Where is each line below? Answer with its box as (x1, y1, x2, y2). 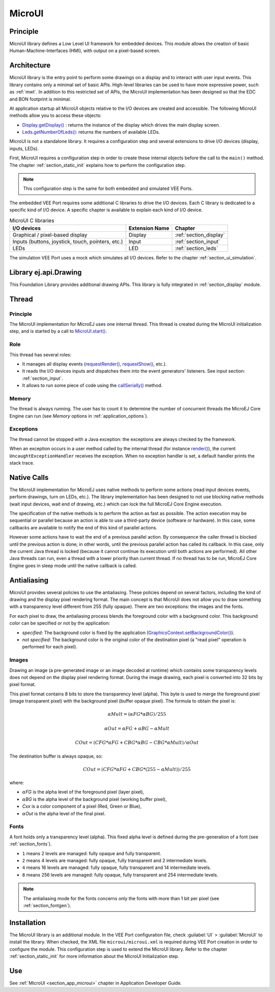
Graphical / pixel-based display (12, 231, 88, 238)
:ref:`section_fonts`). (9, 841, 52, 847)
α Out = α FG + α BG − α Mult (104, 725, 170, 731)
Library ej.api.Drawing (9, 268, 82, 277)
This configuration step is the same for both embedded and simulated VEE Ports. (23, 185, 193, 191)
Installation (9, 918, 46, 927)
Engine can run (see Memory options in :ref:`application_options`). (9, 413, 149, 419)
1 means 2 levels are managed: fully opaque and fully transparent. (22, 850, 161, 856)
